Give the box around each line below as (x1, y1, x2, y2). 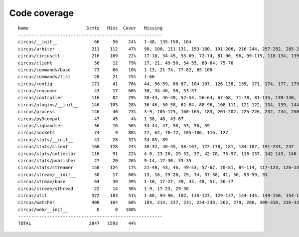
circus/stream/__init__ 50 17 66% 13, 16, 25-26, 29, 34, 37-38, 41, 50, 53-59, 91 (18, 172, 268, 177)
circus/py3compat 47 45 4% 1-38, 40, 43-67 (18, 116, 184, 122)
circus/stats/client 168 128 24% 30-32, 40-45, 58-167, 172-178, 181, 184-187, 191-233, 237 (18, 144, 294, 150)
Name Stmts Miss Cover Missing (18, 25, 163, 31)
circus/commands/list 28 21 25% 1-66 (18, 74, 155, 80)
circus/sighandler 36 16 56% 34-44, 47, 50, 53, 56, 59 (18, 123, 210, 129)
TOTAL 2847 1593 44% (18, 221, 137, 227)
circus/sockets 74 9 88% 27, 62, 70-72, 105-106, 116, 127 (18, 130, 229, 136)
